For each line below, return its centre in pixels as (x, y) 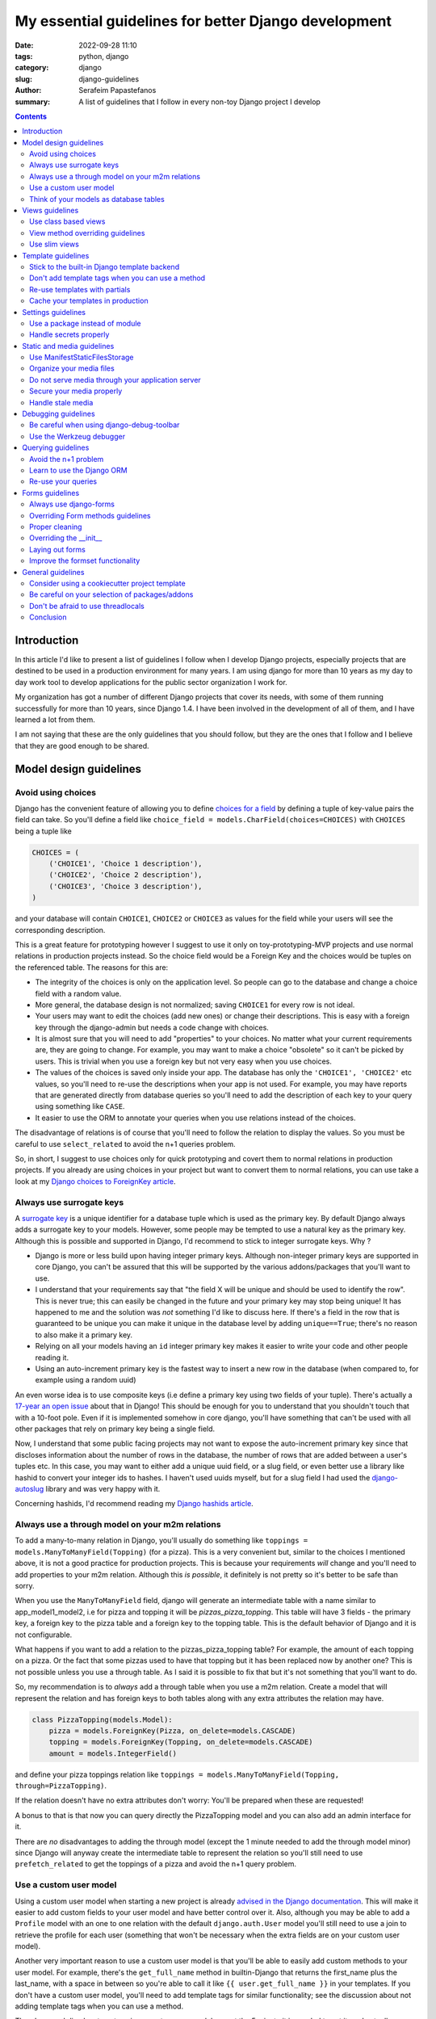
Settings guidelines (54, 312)
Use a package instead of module (85, 323)
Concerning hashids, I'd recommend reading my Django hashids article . (134, 1504)
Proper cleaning (56, 527)
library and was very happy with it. (103, 1488)
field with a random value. (78, 993)
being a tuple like (43, 831)
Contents (31, 116)
